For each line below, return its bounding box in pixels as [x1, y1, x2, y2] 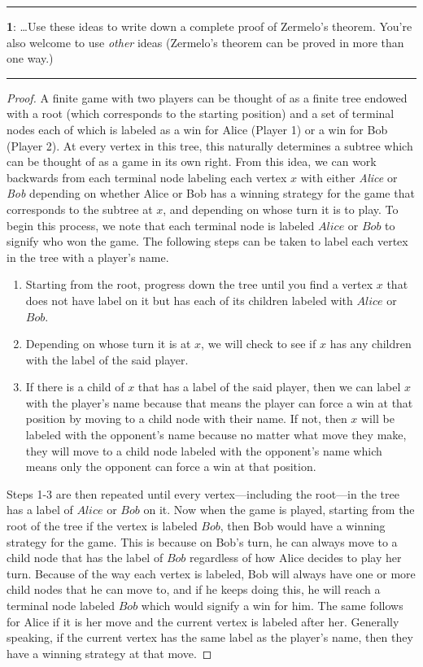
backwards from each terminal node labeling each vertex [7, 168, 287, 185]
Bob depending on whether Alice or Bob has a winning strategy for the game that [7, 185, 415, 202]
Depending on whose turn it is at [25, 335, 191, 352]
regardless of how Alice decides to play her [189, 549, 402, 566]
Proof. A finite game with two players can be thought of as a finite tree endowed [7, 89, 408, 106]
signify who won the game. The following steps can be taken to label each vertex [7, 233, 408, 250]
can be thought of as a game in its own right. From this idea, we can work [7, 153, 377, 170]
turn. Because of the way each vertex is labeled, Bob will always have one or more [7, 565, 416, 582]
